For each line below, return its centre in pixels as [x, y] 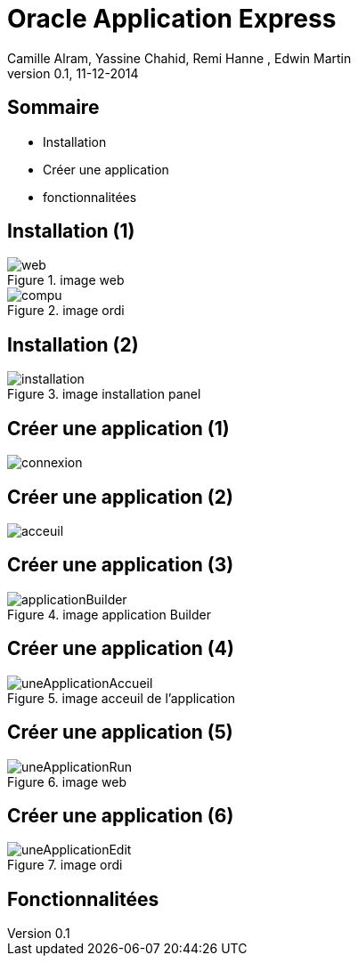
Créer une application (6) [121, 815]
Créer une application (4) [121, 649]
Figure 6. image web [67, 781]
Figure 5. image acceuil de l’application [122, 698]
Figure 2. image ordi [66, 311]
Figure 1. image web [66, 280]
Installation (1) [71, 231]
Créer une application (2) [120, 497]
